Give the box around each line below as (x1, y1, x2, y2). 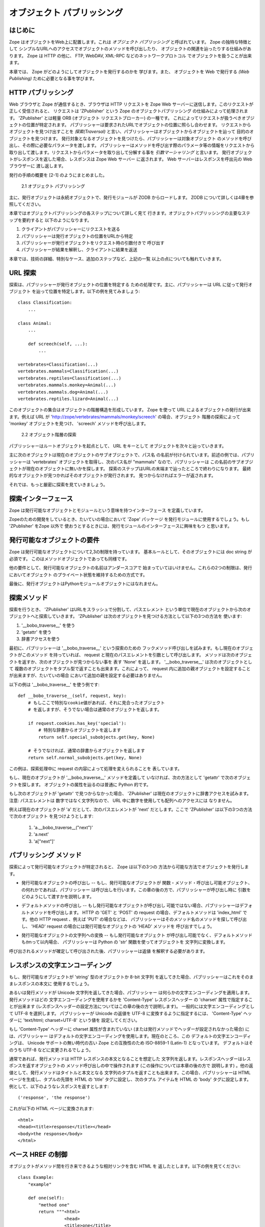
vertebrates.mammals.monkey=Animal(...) (18, 382, 116, 388)
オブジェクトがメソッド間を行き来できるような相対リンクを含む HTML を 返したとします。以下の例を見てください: (9, 1163, 240, 1169)
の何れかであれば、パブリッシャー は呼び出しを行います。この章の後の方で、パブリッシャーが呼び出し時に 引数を (21, 886, 251, 893)
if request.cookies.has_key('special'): (27, 720, 127, 726)
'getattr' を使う (21, 629, 52, 635)
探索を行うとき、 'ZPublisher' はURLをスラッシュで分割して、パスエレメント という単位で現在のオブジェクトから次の (9, 606, 247, 612)
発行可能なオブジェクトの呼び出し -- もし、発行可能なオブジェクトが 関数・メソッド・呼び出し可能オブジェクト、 (21, 880, 253, 886)
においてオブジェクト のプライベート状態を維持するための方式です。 (9, 572, 148, 578)
